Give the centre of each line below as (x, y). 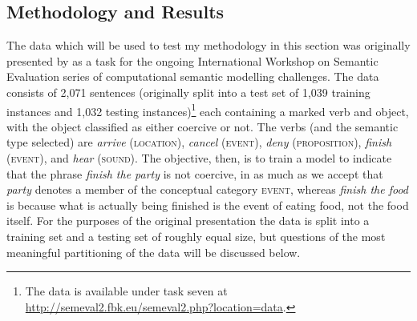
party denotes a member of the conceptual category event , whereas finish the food (207, 189)
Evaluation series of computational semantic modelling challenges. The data (193, 76)
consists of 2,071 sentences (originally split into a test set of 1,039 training (188, 92)
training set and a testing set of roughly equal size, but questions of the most (196, 236)
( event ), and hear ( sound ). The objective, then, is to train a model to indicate (199, 158)
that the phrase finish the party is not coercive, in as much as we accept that (195, 173)
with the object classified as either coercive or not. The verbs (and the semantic (202, 126)
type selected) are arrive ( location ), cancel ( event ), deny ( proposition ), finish (199, 142)
